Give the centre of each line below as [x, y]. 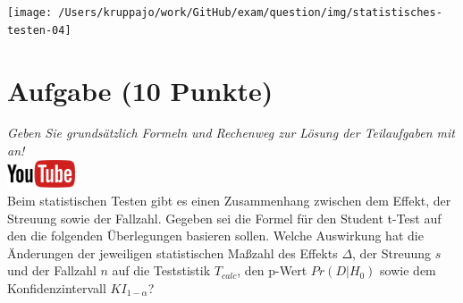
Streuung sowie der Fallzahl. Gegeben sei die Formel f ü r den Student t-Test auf [224, 218]
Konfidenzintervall [57, 288]
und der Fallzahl [52, 270]
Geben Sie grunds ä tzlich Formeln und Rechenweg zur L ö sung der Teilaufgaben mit [231, 133]
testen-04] [39, 30]
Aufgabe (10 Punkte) [140, 90]
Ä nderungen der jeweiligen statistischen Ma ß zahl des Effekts [173, 252]
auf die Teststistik [161, 270]
